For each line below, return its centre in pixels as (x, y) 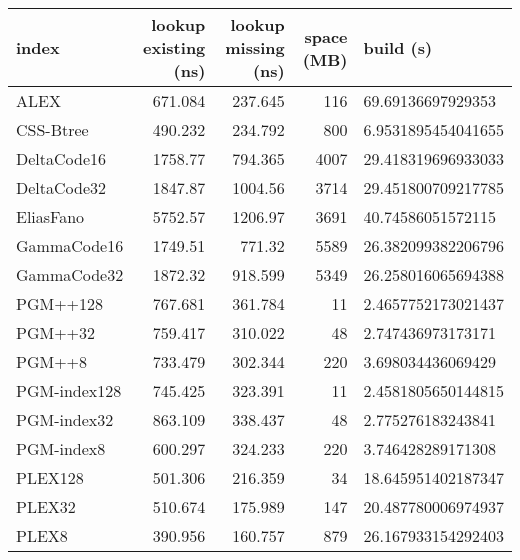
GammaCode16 (70, 245)
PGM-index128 (69, 390)
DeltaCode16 (61, 158)
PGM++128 (60, 303)
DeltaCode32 (61, 187)
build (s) (398, 47)
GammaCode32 (70, 274)
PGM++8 (52, 361)
